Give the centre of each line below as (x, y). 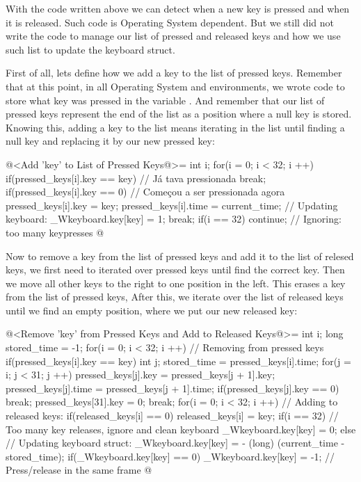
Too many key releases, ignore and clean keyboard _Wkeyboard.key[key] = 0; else (181, 429)
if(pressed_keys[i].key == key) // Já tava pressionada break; (136, 178)
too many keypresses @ (55, 232)
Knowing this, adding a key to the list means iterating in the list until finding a (175, 127)
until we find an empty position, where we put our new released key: (152, 310)
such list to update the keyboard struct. (90, 49)
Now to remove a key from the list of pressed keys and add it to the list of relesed (180, 256)
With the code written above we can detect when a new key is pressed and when (178, 8)
